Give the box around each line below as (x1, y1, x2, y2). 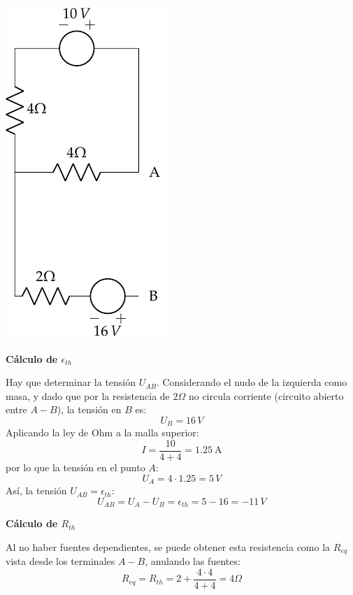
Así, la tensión (6, 483, 67, 498)
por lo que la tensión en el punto (6, 460, 145, 475)
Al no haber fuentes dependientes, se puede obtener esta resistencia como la (6, 539, 331, 554)
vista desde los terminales (6, 554, 115, 568)
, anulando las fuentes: (145, 554, 240, 568)
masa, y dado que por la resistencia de (6, 388, 170, 403)
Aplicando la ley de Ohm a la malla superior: (6, 425, 199, 440)
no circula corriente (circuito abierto (188, 388, 344, 403)
